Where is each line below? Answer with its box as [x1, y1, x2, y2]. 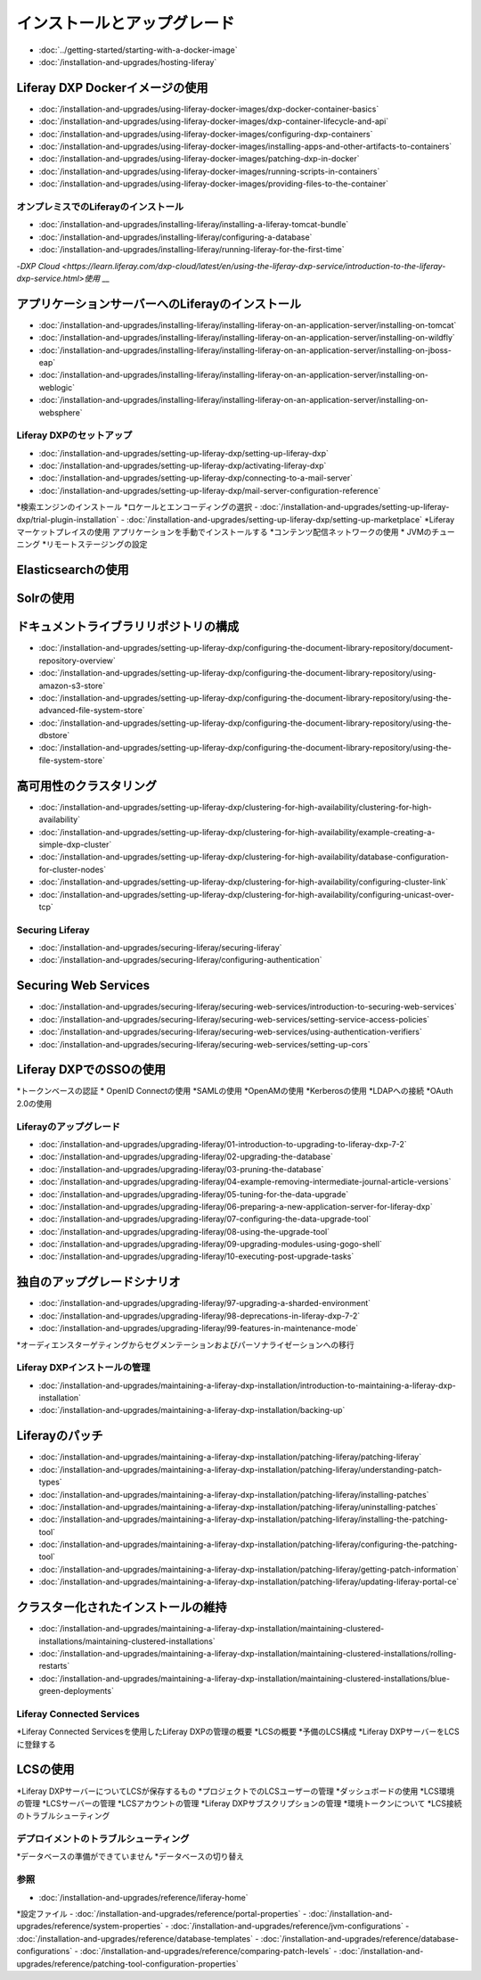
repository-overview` [38, 655, 116, 666]
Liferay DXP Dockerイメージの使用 [16, 80, 208, 95]
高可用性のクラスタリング [16, 778, 158, 793]
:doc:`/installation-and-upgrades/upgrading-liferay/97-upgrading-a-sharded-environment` [38, 1298, 371, 1309]
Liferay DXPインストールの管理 [16, 1361, 151, 1374]
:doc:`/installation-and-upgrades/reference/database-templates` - [16, 1933, 259, 1943]
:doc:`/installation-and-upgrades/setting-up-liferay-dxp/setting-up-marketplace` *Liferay [126, 513, 455, 525]
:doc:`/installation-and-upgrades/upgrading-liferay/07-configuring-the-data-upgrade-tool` [38, 1213, 371, 1225]
